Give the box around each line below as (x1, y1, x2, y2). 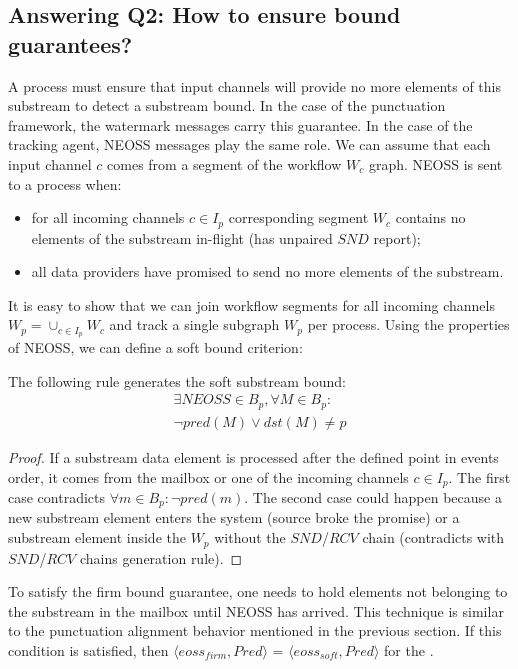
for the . (384, 639, 434, 660)
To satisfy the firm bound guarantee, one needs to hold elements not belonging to (8, 581, 508, 602)
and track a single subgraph (109, 314, 280, 335)
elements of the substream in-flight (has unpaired (31, 227, 333, 248)
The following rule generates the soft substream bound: (8, 370, 346, 391)
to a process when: (8, 173, 122, 194)
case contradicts (8, 487, 106, 507)
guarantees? (8, 28, 133, 59)
